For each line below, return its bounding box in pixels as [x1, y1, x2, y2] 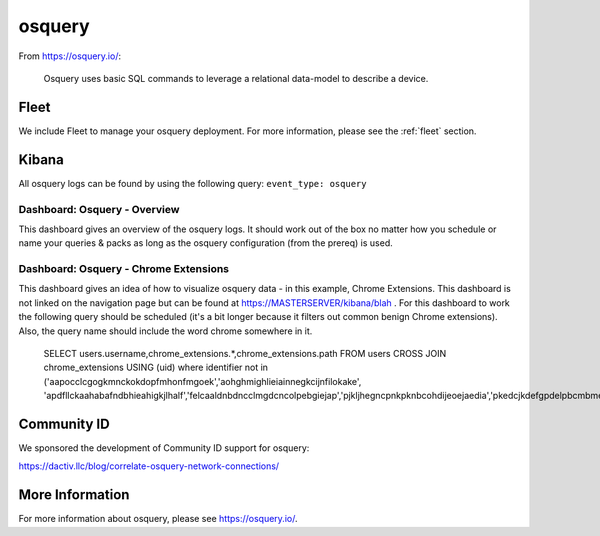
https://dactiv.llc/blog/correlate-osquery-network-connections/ [18, 460, 280, 472]
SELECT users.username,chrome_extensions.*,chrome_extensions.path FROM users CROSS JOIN [43, 347, 447, 359]
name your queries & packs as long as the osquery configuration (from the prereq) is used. [18, 237, 394, 249]
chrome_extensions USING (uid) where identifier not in [43, 361, 269, 374]
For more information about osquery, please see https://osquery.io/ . [18, 513, 298, 525]
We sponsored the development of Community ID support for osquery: [18, 442, 310, 454]
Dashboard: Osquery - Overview [18, 202, 180, 216]
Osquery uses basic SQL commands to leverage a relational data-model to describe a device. [43, 72, 429, 84]
